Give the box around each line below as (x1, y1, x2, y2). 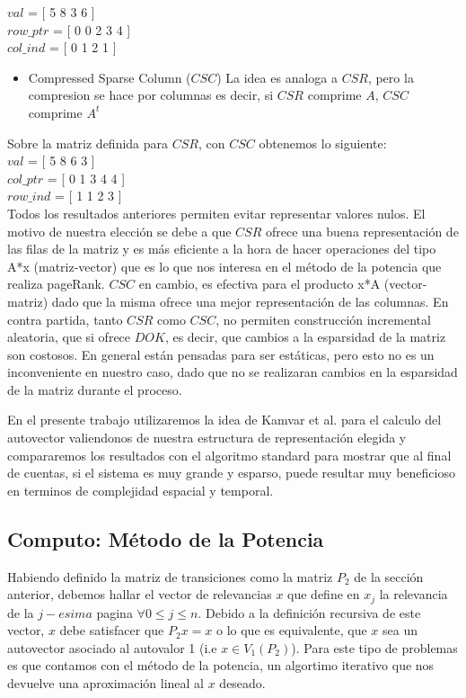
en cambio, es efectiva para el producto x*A (138, 274, 381, 293)
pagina (96, 603, 133, 622)
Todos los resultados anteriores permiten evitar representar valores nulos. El (7, 203, 426, 222)
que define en (287, 585, 360, 604)
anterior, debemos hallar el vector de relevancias (7, 585, 272, 604)
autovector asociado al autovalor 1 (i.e (7, 638, 217, 657)
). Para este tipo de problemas (291, 638, 458, 657)
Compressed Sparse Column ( (28, 67, 191, 86)
